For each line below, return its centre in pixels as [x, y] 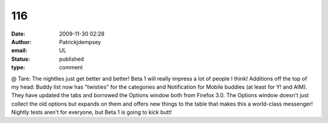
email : [19, 51]
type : [18, 68]
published [72, 59]
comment [71, 68]
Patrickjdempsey [80, 42]
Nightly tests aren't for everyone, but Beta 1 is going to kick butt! [92, 112]
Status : [21, 59]
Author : [21, 42]
